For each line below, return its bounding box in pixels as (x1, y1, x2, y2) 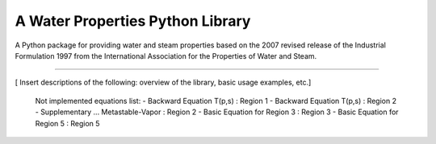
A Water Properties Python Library (15, 12, 251, 30)
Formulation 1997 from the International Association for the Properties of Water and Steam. (15, 51, 317, 60)
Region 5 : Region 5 (35, 118, 100, 128)
